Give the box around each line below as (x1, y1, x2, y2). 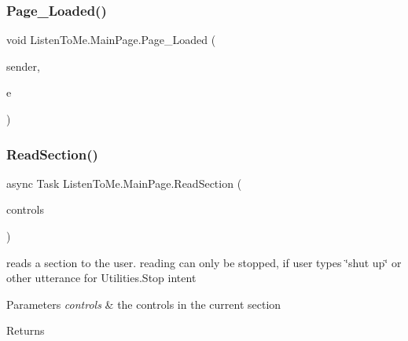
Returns (6, 322, 45, 339)
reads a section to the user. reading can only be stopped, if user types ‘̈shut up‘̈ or (6, 254, 402, 270)
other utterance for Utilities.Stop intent (6, 269, 197, 286)
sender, (6, 57, 40, 74)
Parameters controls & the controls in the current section (6, 295, 281, 312)
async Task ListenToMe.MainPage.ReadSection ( (6, 174, 242, 191)
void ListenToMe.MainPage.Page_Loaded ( (6, 31, 216, 48)
